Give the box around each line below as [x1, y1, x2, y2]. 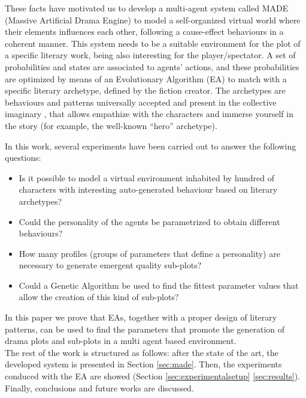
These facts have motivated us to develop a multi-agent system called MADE [5, 2, 289, 14]
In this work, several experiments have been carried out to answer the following [5, 139, 296, 152]
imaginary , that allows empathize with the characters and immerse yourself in [5, 107, 293, 120]
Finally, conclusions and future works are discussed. [5, 381, 194, 394]
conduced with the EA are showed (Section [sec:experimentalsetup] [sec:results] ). [5, 370, 301, 382]
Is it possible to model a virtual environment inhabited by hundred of [19, 171, 275, 184]
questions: [5, 151, 41, 164]
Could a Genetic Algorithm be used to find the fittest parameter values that [19, 279, 299, 291]
